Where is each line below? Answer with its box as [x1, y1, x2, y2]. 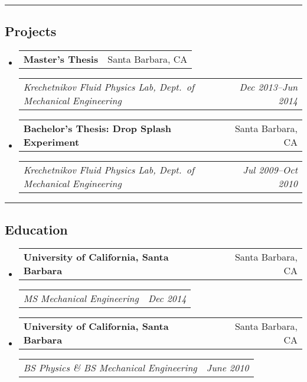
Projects [5, 22, 57, 40]
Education [5, 220, 68, 238]
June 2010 [206, 361, 249, 375]
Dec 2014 [148, 291, 187, 306]
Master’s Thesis [23, 52, 99, 66]
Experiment [23, 135, 80, 149]
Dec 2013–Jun [239, 80, 298, 94]
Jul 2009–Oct [243, 163, 298, 177]
